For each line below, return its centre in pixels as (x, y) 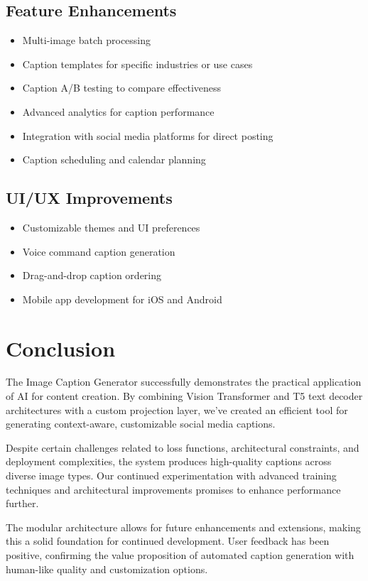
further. (22, 503)
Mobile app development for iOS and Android (122, 299)
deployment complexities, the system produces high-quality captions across (169, 461)
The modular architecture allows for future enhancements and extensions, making (183, 527)
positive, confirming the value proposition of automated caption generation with (180, 555)
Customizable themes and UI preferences (111, 227)
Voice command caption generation (99, 251)
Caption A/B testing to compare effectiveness (122, 88)
